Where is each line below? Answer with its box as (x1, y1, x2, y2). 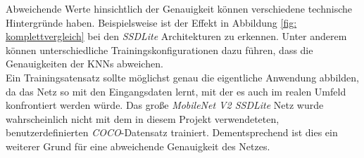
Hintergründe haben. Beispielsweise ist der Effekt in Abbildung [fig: (6, 15, 297, 29)
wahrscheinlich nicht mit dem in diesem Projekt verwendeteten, (6, 111, 280, 126)
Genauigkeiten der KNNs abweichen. (6, 56, 163, 71)
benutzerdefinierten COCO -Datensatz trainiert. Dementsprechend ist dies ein (6, 125, 338, 140)
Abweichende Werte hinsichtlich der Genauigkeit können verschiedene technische (6, 1, 352, 15)
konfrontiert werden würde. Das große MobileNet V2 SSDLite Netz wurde (6, 98, 324, 112)
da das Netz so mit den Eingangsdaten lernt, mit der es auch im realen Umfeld (6, 84, 346, 98)
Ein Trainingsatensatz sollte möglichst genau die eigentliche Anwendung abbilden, (6, 70, 359, 84)
